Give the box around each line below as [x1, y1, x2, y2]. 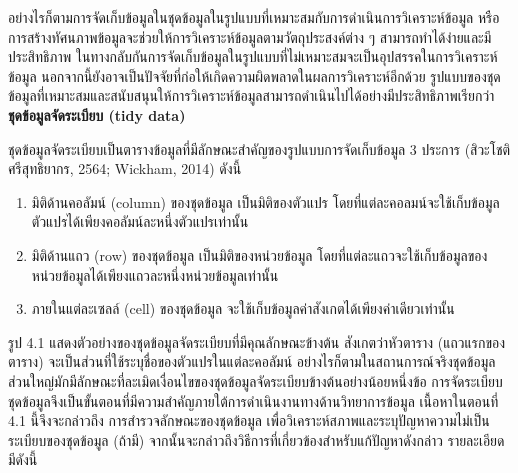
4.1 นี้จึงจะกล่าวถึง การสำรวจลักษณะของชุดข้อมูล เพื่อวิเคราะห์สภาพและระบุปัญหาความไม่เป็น [8, 410, 490, 431]
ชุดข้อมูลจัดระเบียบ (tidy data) [8, 104, 186, 125]
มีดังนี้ [8, 449, 38, 470]
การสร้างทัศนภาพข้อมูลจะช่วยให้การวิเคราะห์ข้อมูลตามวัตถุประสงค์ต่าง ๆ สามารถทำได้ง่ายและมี [8, 26, 492, 47]
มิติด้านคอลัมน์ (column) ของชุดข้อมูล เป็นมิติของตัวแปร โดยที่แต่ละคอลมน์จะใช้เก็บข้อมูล [31, 191, 500, 212]
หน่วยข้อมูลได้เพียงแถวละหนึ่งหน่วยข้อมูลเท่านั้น [31, 264, 279, 285]
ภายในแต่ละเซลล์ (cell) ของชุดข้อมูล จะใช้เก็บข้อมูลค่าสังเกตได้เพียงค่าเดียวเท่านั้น [31, 298, 455, 319]
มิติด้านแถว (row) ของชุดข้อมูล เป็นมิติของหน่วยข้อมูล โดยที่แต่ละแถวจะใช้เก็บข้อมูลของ [31, 244, 488, 265]
